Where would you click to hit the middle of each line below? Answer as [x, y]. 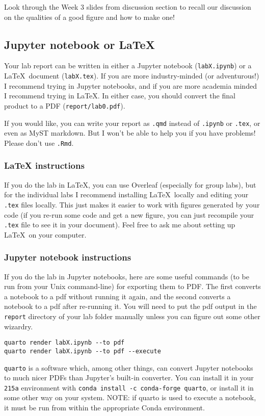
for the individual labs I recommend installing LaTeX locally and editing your [126, 194]
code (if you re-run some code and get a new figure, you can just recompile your [129, 214]
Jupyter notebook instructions [68, 257]
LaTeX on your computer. [45, 234]
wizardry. [19, 326]
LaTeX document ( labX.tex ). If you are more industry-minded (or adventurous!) [132, 76]
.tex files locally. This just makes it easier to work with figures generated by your [132, 204]
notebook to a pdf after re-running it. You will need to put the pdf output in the [130, 306]
